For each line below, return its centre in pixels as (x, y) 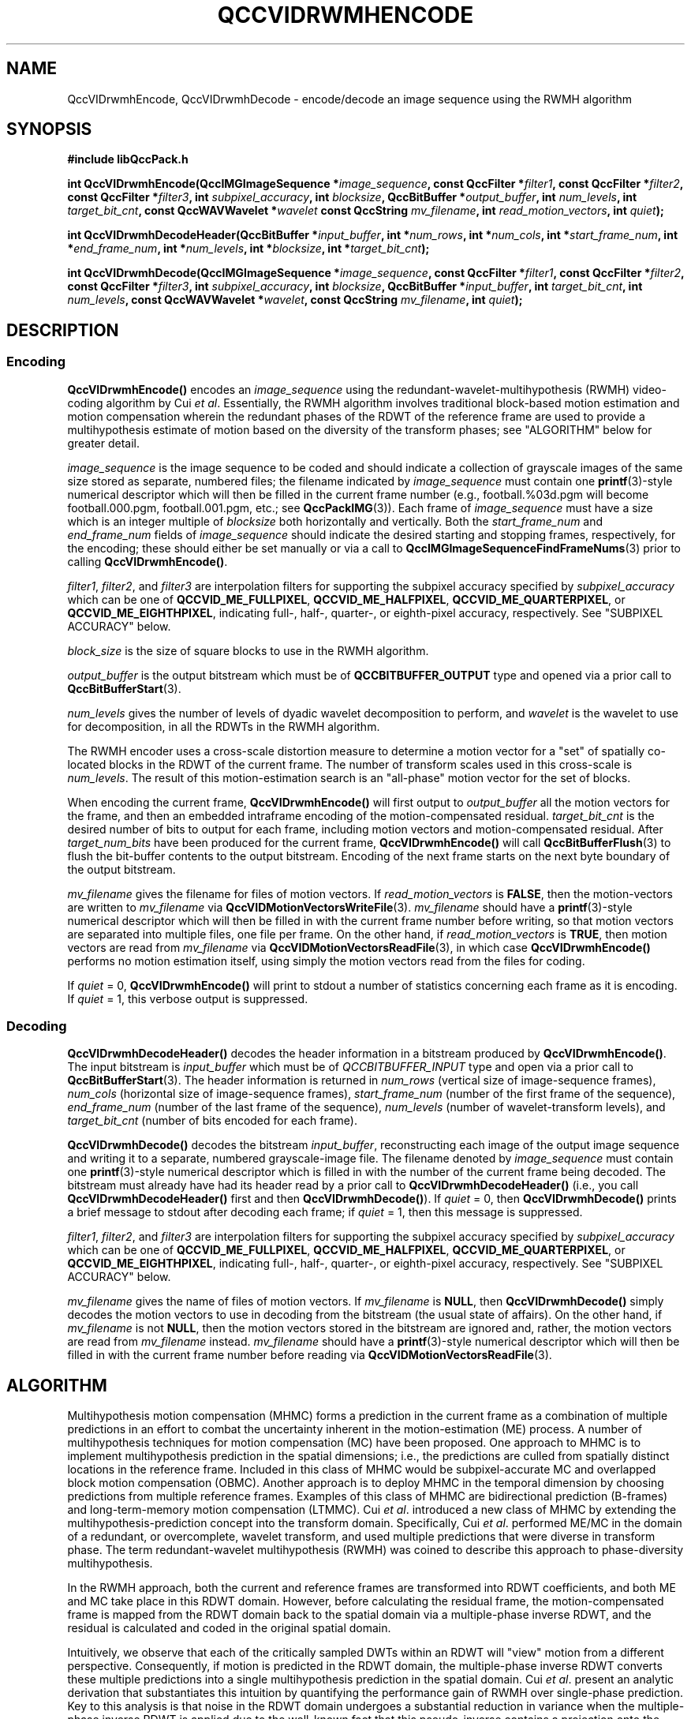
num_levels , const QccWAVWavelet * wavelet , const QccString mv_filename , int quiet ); (295, 300)
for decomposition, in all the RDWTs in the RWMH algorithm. (224, 726)
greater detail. (104, 443)
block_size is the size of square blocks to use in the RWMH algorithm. (248, 650)
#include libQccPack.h (128, 159)
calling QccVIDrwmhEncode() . (148, 561)
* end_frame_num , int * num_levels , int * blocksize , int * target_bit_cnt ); (248, 249)
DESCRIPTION (63, 330)
